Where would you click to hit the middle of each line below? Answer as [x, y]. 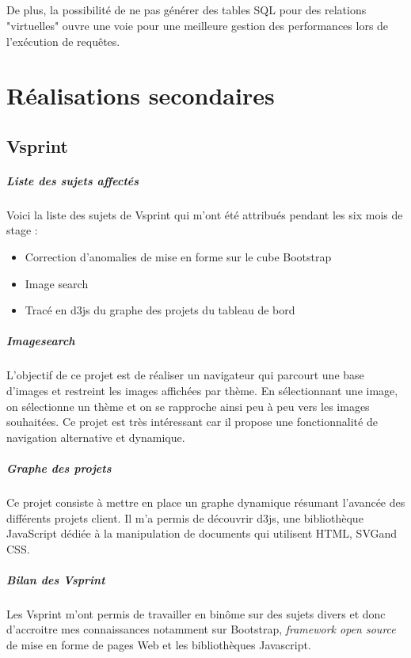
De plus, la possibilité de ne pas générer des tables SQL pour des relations [186, 10]
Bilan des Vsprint [56, 579]
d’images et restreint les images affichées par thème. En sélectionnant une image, [202, 390]
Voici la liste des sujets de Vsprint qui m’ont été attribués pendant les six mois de [205, 214]
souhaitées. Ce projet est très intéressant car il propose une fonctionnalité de [192, 422]
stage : [22, 230]
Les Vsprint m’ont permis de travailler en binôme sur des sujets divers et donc [196, 613]
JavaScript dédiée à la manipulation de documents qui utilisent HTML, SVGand [202, 533]
